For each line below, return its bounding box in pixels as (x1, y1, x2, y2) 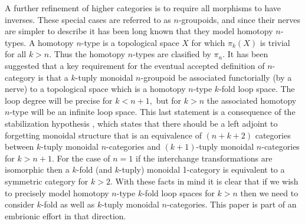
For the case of (57, 151, 110, 164)
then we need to (240, 186, 299, 199)
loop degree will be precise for (5, 94, 113, 106)
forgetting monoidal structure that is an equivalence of (5, 129, 202, 141)
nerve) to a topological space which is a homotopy (5, 83, 186, 95)
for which (191, 36, 225, 48)
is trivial (260, 36, 290, 48)
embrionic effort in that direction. (5, 209, 126, 222)
